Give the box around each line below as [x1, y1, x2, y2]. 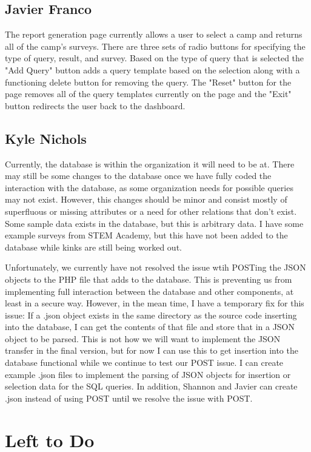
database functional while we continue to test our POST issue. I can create [5, 356, 284, 369]
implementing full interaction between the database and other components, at [5, 285, 294, 297]
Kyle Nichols [5, 129, 87, 147]
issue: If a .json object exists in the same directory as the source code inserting [5, 308, 297, 321]
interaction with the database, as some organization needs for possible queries [5, 181, 293, 194]
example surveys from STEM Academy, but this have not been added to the [5, 229, 288, 241]
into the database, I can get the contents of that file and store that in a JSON [5, 320, 295, 333]
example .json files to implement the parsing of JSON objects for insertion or [5, 368, 291, 380]
